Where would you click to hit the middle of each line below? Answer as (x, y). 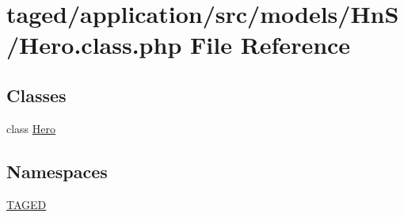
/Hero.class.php (94, 45)
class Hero (31, 128)
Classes (36, 95)
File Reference (271, 45)
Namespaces (57, 171)
